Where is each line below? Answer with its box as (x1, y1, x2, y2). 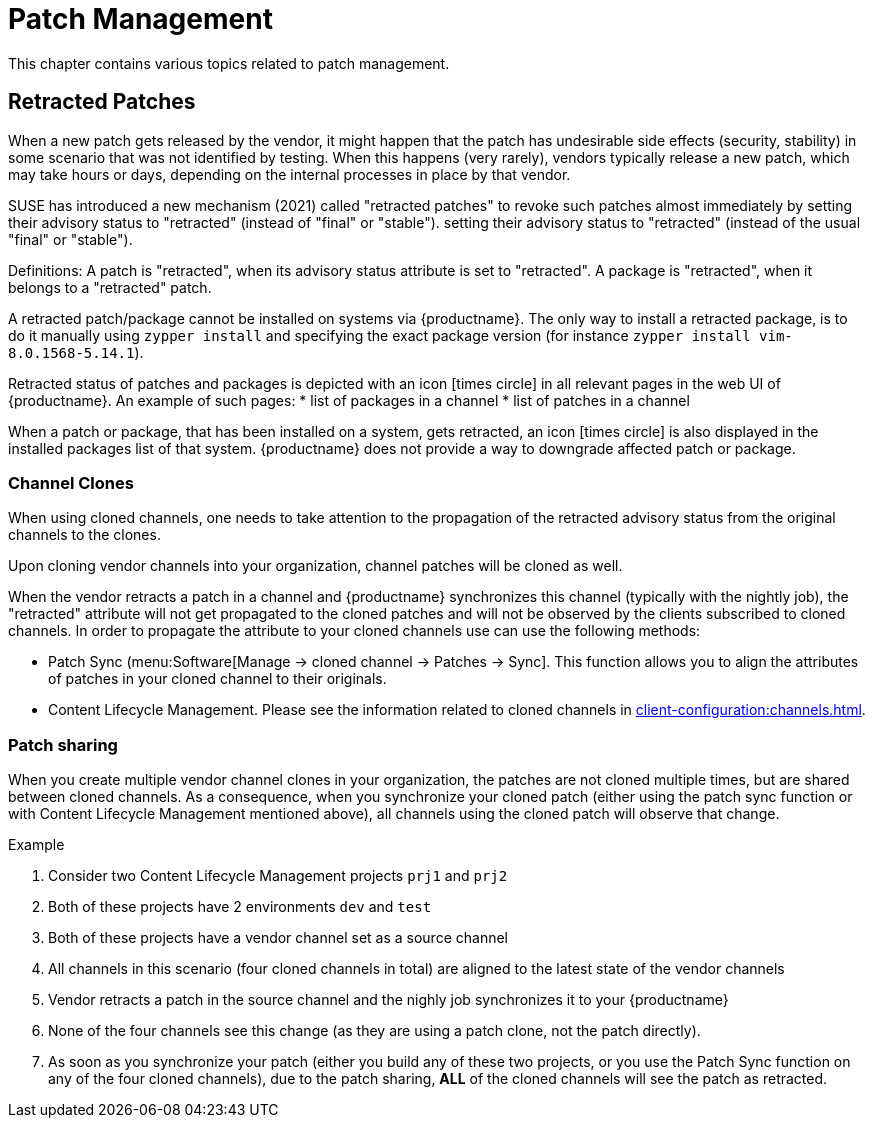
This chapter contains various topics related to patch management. (8, 54, 450, 72)
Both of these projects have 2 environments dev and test (48, 898, 432, 916)
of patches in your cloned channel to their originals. (48, 670, 387, 688)
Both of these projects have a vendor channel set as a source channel (48, 929, 508, 947)
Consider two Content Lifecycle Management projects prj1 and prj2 (48, 867, 508, 885)
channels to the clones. (8, 526, 161, 544)
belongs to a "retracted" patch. (8, 278, 212, 296)
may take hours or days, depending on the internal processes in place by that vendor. (8, 165, 571, 183)
